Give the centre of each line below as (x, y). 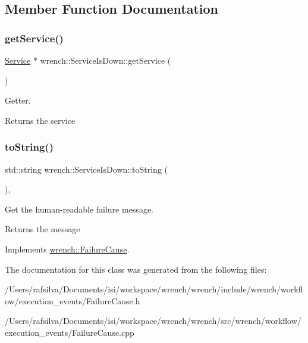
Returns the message (43, 229)
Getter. (18, 100)
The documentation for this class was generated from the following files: (136, 269)
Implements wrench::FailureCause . (67, 249)
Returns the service (40, 120)
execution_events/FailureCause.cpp (70, 332)
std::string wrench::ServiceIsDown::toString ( (87, 169)
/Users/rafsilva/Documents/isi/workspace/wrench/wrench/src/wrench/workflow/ (153, 321)
